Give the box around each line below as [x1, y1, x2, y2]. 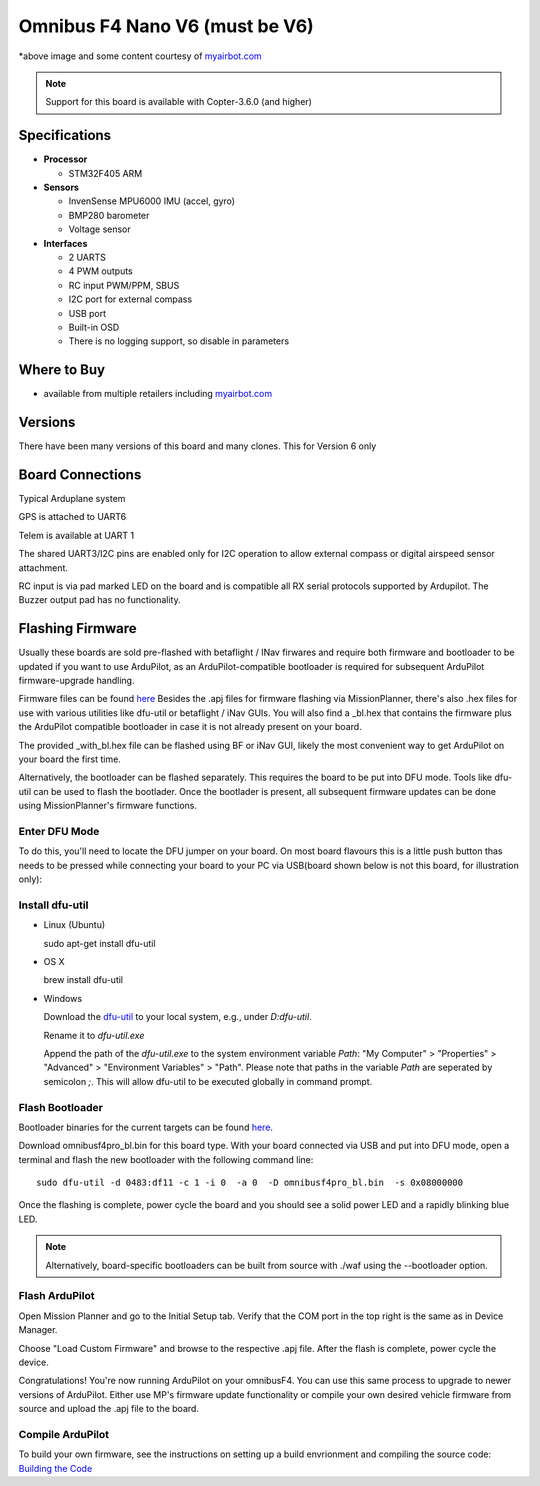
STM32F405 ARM [68, 167, 143, 179]
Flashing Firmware [18, 620, 137, 637]
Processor [43, 153, 88, 165]
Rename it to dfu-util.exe [43, 1029, 145, 1041]
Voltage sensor [68, 223, 132, 235]
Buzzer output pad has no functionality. [18, 594, 181, 606]
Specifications [18, 127, 112, 144]
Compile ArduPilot [18, 1427, 110, 1441]
